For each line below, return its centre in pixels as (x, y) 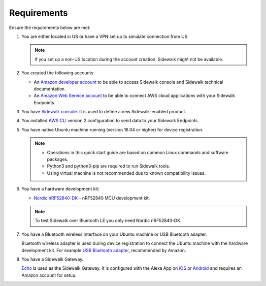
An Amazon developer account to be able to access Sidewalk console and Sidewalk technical (129, 82)
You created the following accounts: (58, 73)
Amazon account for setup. (49, 275)
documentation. (50, 89)
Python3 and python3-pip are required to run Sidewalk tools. (109, 166)
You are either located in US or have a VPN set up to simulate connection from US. (105, 36)
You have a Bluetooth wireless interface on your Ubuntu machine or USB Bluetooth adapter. (114, 234)
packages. (58, 159)
